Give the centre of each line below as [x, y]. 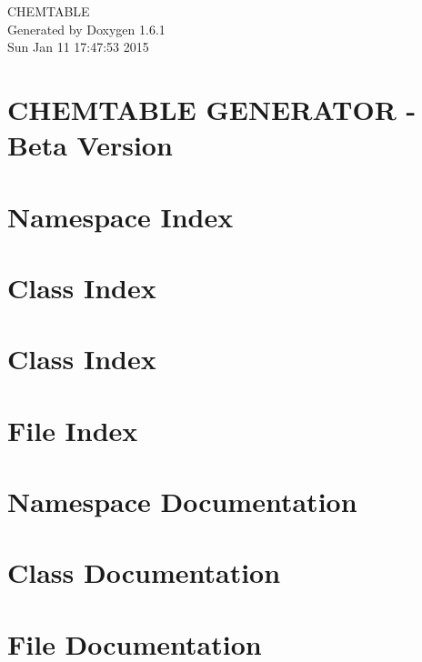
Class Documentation [144, 572]
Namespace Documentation [182, 502]
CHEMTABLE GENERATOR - [212, 109]
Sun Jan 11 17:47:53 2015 [78, 47]
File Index [73, 430]
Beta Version [90, 145]
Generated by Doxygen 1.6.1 [86, 29]
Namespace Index [121, 216]
